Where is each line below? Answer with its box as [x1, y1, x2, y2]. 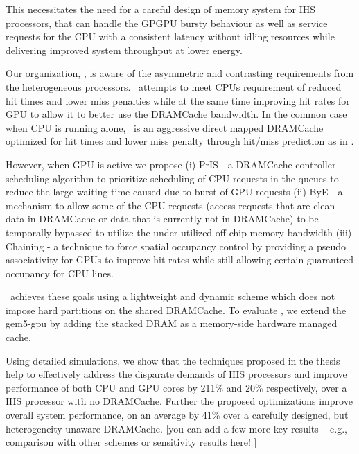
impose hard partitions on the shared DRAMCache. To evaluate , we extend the [6, 302, 347, 317]
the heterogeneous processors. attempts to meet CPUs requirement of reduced [6, 79, 342, 94]
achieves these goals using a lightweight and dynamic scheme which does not [10, 289, 335, 304]
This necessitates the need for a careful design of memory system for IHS [6, 2, 316, 16]
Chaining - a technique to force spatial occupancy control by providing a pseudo [6, 238, 347, 253]
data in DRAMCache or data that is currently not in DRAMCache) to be [6, 211, 319, 226]
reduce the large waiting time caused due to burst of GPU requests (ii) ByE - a [6, 184, 343, 199]
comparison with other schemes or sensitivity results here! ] [6, 435, 257, 449]
